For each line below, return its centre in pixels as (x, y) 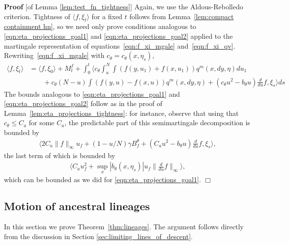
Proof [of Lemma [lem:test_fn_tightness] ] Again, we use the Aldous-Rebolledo (124, 6)
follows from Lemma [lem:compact (182, 16)
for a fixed (107, 16)
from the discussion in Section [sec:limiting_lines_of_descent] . (98, 236)
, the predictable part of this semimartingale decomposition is (157, 122)
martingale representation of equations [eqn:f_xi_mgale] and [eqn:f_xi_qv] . (120, 45)
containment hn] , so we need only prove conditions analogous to (100, 26)
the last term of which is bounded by (60, 155)
